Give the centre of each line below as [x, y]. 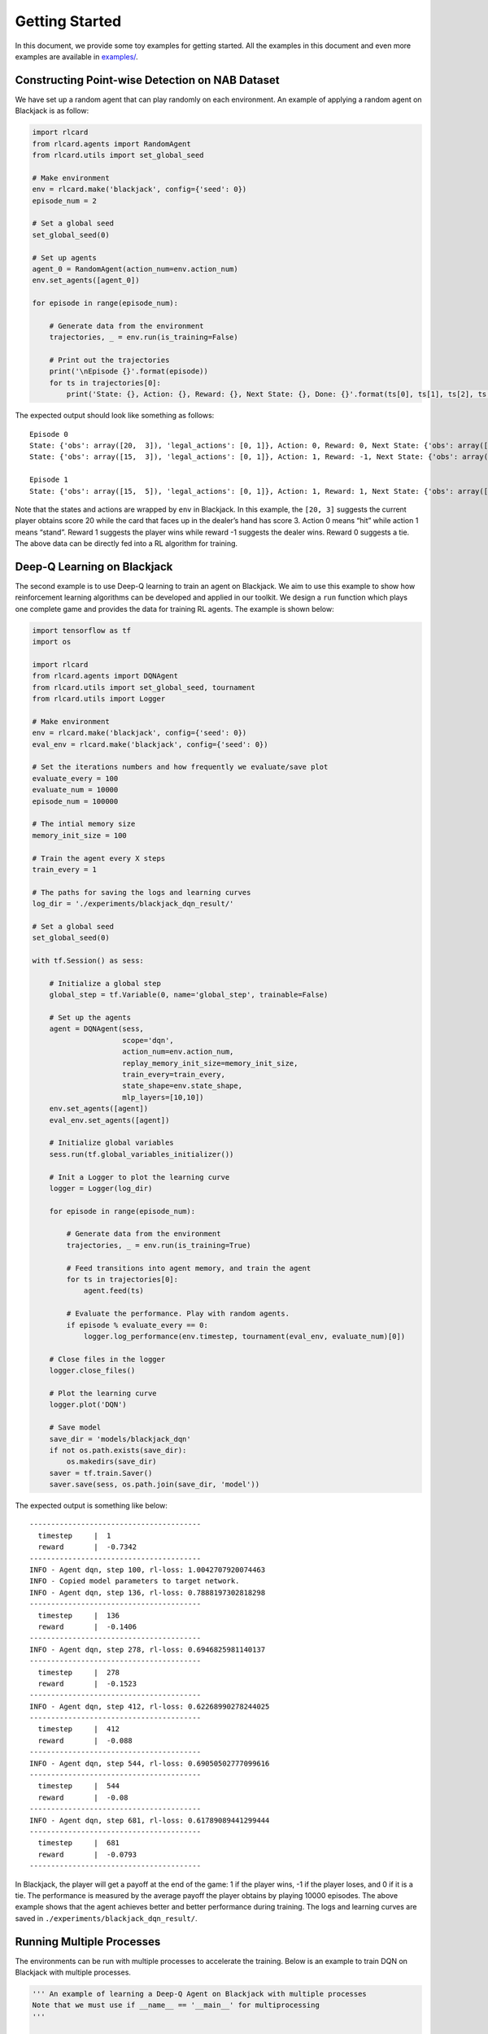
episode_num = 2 [65, 201]
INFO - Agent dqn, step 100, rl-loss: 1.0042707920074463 [148, 1570]
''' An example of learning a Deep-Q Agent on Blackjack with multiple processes [200, 1994]
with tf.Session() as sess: [88, 961]
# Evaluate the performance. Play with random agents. [178, 1314]
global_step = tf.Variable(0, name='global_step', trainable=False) [189, 995]
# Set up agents [65, 258]
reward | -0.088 [85, 1740]
